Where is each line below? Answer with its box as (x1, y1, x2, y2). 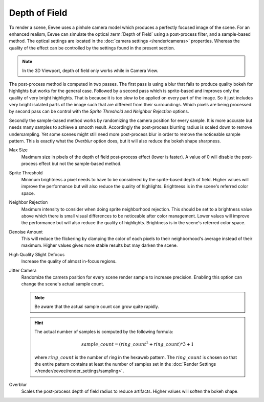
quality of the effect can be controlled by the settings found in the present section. (9, 45, 176, 51)
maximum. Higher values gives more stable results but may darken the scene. (21, 242, 178, 248)
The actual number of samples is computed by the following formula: (34, 329, 174, 334)
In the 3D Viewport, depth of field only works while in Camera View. (22, 68, 158, 73)
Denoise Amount (9, 229, 43, 235)
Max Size (9, 147, 28, 153)
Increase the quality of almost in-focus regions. (21, 259, 117, 264)
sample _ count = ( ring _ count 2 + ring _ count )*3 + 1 (81, 341, 194, 347)
